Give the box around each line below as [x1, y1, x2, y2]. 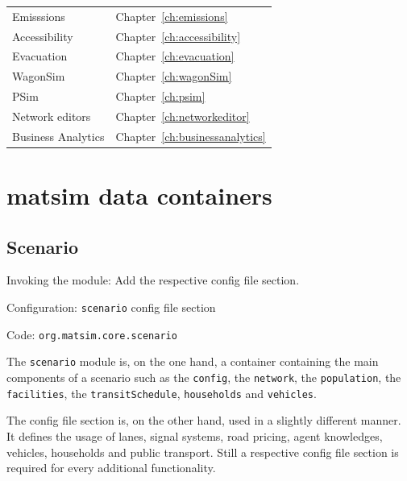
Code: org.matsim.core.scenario [6, 326, 177, 342]
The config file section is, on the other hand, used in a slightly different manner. [6, 412, 401, 429]
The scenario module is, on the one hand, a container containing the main [6, 353, 379, 370]
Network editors [12, 107, 91, 124]
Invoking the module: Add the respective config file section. [6, 272, 300, 288]
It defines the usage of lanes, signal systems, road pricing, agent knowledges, [6, 427, 383, 444]
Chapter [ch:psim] [115, 88, 206, 105]
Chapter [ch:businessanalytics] [115, 127, 266, 144]
